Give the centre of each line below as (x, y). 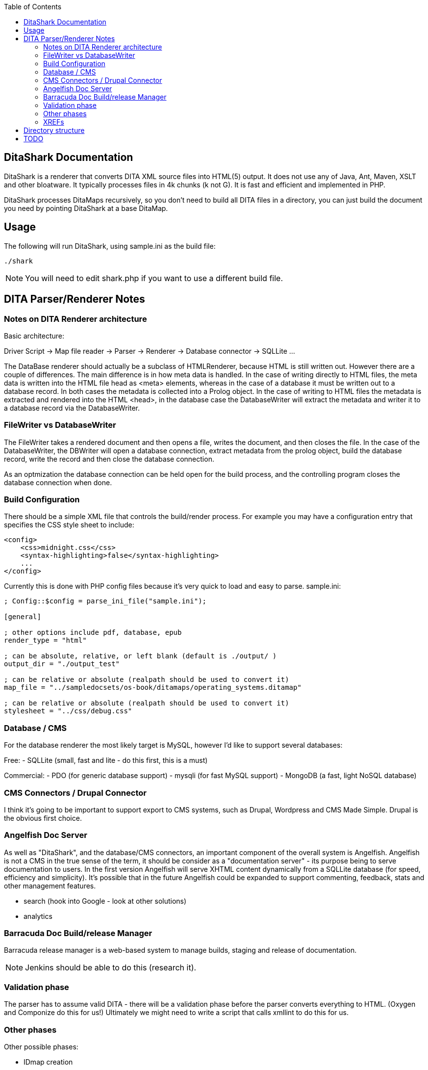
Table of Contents (33, 7)
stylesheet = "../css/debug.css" (68, 711)
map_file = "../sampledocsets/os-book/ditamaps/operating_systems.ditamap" (153, 688)
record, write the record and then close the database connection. (109, 459)
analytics (38, 916)
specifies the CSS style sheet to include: (69, 525)
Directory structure (54, 130)
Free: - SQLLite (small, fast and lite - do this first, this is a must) (106, 760)
